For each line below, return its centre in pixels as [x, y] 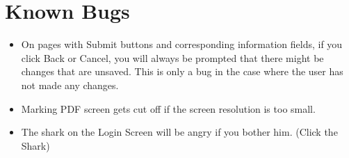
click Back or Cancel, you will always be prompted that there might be [172, 57]
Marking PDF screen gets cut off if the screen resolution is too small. [168, 108]
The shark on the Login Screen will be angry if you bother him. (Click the [179, 132]
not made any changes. [70, 85]
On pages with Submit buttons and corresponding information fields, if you [182, 44]
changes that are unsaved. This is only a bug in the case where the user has [182, 71]
